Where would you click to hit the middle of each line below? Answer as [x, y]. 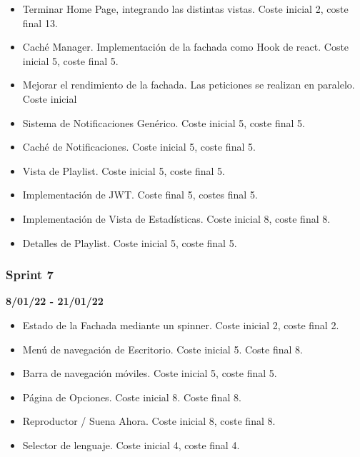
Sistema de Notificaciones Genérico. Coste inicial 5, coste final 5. [164, 122]
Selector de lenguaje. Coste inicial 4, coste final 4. [131, 445]
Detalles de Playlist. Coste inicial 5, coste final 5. [130, 242]
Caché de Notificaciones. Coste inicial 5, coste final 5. [139, 147]
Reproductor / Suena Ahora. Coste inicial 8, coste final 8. [149, 421]
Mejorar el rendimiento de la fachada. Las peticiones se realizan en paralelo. [189, 85]
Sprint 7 [30, 275]
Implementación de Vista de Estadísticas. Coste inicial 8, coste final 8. [176, 218]
